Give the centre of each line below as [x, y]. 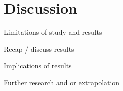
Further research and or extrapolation [62, 82]
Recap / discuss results [39, 49]
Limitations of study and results [53, 32]
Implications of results [38, 66]
